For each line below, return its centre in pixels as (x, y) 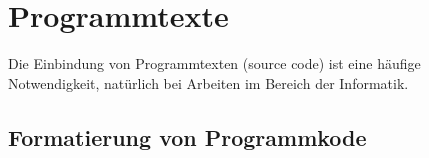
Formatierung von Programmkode (187, 136)
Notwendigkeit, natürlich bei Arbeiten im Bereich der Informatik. (208, 82)
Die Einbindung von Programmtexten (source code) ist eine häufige (214, 63)
